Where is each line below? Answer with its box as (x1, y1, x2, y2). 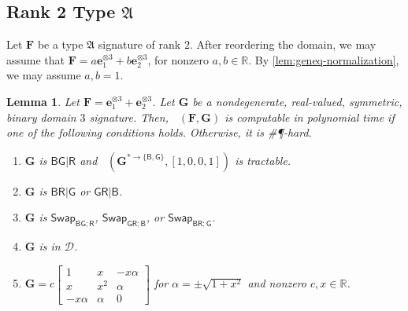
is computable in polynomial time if (224, 108, 395, 125)
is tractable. (235, 152, 291, 168)
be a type (37, 36, 83, 53)
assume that (6, 51, 65, 68)
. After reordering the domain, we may (189, 36, 376, 53)
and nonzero (247, 275, 307, 291)
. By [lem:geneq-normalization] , (248, 51, 399, 68)
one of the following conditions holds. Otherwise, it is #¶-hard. (6, 124, 312, 141)
